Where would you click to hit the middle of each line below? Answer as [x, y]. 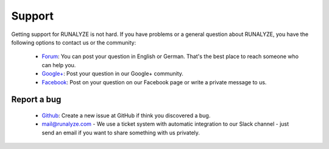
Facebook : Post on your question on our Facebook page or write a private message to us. [154, 82]
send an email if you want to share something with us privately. [121, 133]
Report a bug [36, 100]
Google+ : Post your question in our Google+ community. [113, 74]
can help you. [59, 65]
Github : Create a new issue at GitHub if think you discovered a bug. [126, 115]
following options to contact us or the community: [74, 42]
